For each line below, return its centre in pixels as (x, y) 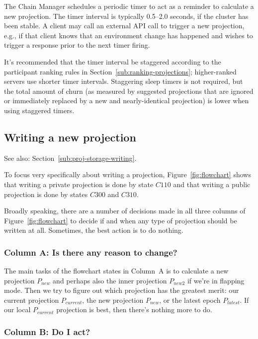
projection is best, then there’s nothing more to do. (134, 309)
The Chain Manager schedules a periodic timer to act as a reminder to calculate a (129, 6)
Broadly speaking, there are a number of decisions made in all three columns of (125, 211)
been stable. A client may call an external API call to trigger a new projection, (124, 26)
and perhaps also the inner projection (110, 280)
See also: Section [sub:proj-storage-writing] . (70, 158)
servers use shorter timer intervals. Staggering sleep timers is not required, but (124, 81)
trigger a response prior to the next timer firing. (77, 45)
